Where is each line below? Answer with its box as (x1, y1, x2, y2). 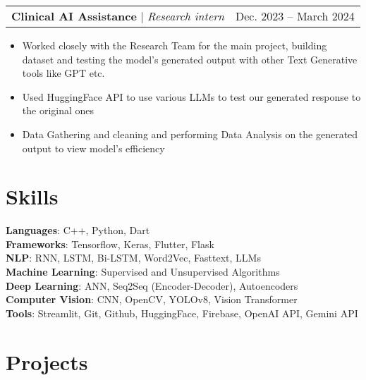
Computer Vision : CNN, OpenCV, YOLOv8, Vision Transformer (6, 292, 298, 307)
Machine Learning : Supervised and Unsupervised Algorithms (6, 264, 280, 279)
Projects (6, 347, 88, 376)
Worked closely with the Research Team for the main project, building (22, 38, 327, 52)
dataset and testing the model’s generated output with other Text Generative (22, 51, 358, 66)
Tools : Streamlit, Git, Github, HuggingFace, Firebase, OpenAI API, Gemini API (6, 305, 358, 320)
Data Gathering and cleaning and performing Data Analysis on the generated (22, 126, 358, 141)
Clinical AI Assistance (11, 8, 137, 24)
